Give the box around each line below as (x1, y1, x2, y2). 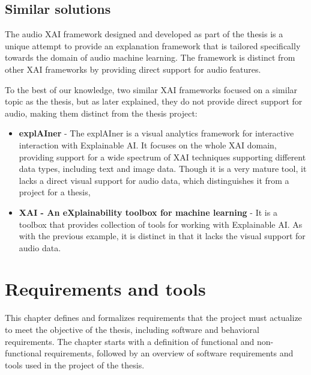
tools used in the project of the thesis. (5, 358, 145, 371)
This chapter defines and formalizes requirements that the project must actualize (5, 311, 302, 324)
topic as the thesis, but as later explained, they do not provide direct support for (5, 95, 303, 108)
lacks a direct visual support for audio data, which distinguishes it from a (19, 174, 289, 186)
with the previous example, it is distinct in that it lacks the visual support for (19, 230, 306, 242)
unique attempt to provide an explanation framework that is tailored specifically (5, 39, 301, 52)
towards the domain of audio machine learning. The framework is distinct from (5, 51, 295, 64)
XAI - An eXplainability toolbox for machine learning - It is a (19, 206, 277, 218)
